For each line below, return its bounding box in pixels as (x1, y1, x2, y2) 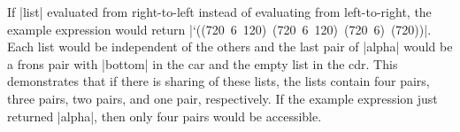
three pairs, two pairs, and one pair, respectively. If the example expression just (7, 89, 438, 107)
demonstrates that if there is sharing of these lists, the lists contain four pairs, (7, 72, 430, 90)
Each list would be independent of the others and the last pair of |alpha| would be (7, 37, 453, 56)
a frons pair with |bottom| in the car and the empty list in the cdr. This (7, 54, 398, 73)
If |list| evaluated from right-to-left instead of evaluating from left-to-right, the (7, 3, 432, 20)
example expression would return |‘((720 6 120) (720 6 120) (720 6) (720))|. (7, 19, 432, 38)
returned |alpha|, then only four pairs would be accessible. (7, 106, 322, 125)
